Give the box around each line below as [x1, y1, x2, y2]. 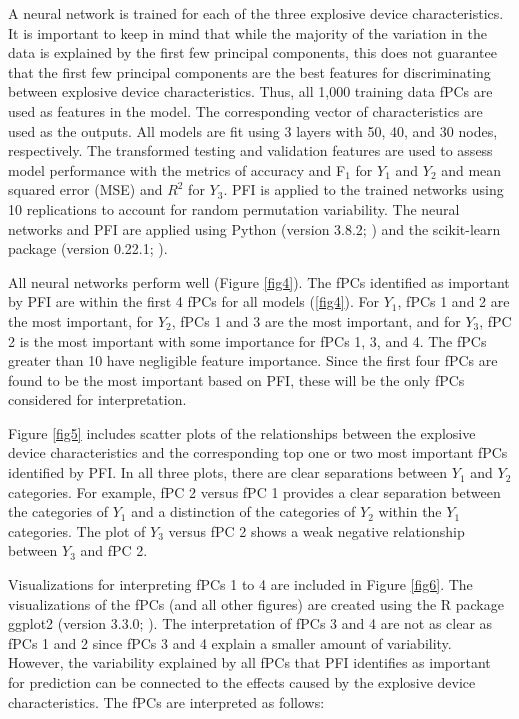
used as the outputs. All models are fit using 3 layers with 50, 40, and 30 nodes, [8, 120, 498, 141]
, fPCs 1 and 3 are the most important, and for [171, 310, 461, 331]
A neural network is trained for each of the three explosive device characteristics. [8, 3, 504, 23]
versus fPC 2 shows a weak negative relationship [168, 520, 465, 541]
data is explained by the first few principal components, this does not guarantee [8, 42, 497, 63]
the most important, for [8, 310, 154, 331]
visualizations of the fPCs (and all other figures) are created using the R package [8, 593, 504, 614]
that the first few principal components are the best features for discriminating [8, 61, 491, 82]
